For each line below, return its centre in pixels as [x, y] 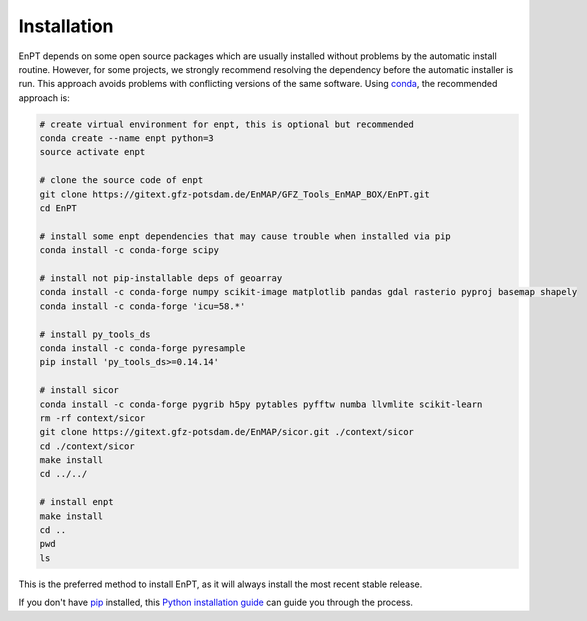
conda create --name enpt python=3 [126, 138]
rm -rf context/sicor [92, 418]
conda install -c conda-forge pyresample [142, 348]
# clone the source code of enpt [121, 180]
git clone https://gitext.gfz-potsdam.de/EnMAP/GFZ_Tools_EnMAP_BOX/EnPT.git [234, 194]
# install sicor [79, 390]
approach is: [44, 97]
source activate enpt [92, 152]
